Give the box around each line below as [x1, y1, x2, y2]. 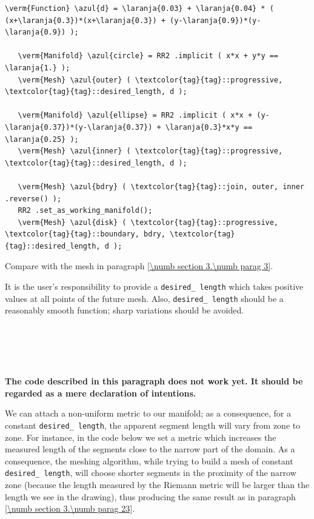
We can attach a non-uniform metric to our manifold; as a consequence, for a [5, 407, 292, 420]
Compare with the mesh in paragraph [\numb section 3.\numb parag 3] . [5, 259, 273, 272]
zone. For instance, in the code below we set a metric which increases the [5, 430, 276, 443]
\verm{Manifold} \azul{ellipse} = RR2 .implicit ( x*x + [18, 111, 253, 120]
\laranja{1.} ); [5, 63, 70, 72]
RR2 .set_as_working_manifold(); [18, 206, 153, 215]
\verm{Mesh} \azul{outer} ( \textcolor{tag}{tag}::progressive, [18, 75, 283, 84]
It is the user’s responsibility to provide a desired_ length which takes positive [5, 280, 304, 293]
